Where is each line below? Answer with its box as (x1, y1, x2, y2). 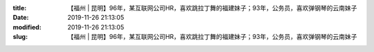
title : (12, 4, 27, 12)
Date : (12, 14, 29, 22)
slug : (12, 33, 28, 41)
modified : (12, 23, 42, 31)
